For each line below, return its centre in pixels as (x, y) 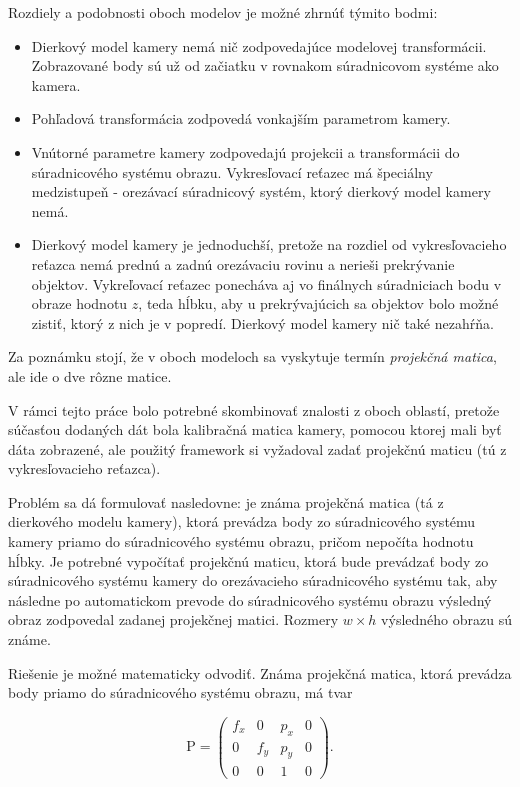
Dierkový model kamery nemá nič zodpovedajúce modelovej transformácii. (259, 45)
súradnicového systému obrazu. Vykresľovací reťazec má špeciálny (232, 171)
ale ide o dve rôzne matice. (90, 375)
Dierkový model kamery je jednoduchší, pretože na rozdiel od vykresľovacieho (269, 244)
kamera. (56, 84)
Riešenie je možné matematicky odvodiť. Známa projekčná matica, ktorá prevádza (260, 672)
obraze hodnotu (79, 303)
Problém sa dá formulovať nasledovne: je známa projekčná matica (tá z (226, 501)
